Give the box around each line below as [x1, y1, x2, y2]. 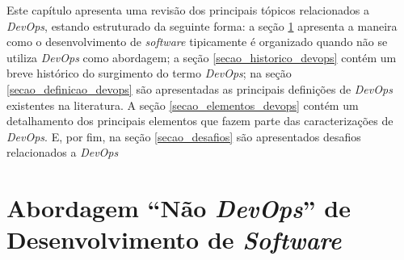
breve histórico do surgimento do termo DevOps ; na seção [6, 65, 292, 82]
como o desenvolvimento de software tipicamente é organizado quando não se [6, 33, 388, 50]
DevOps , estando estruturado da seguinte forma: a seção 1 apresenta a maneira [6, 17, 398, 34]
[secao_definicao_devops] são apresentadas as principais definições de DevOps [6, 80, 393, 97]
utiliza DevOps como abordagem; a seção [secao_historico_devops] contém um [6, 48, 397, 65]
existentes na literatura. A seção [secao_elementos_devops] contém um [6, 96, 359, 113]
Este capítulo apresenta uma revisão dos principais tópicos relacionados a [6, 2, 369, 18]
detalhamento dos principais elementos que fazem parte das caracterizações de [6, 112, 393, 129]
